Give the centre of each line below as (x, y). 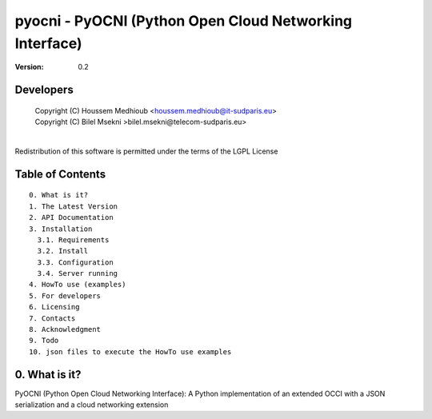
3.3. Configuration (75, 262)
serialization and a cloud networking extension (92, 405)
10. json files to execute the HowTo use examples (130, 351)
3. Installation (61, 229)
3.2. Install (63, 251)
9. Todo (44, 341)
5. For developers (65, 295)
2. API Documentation (71, 217)
